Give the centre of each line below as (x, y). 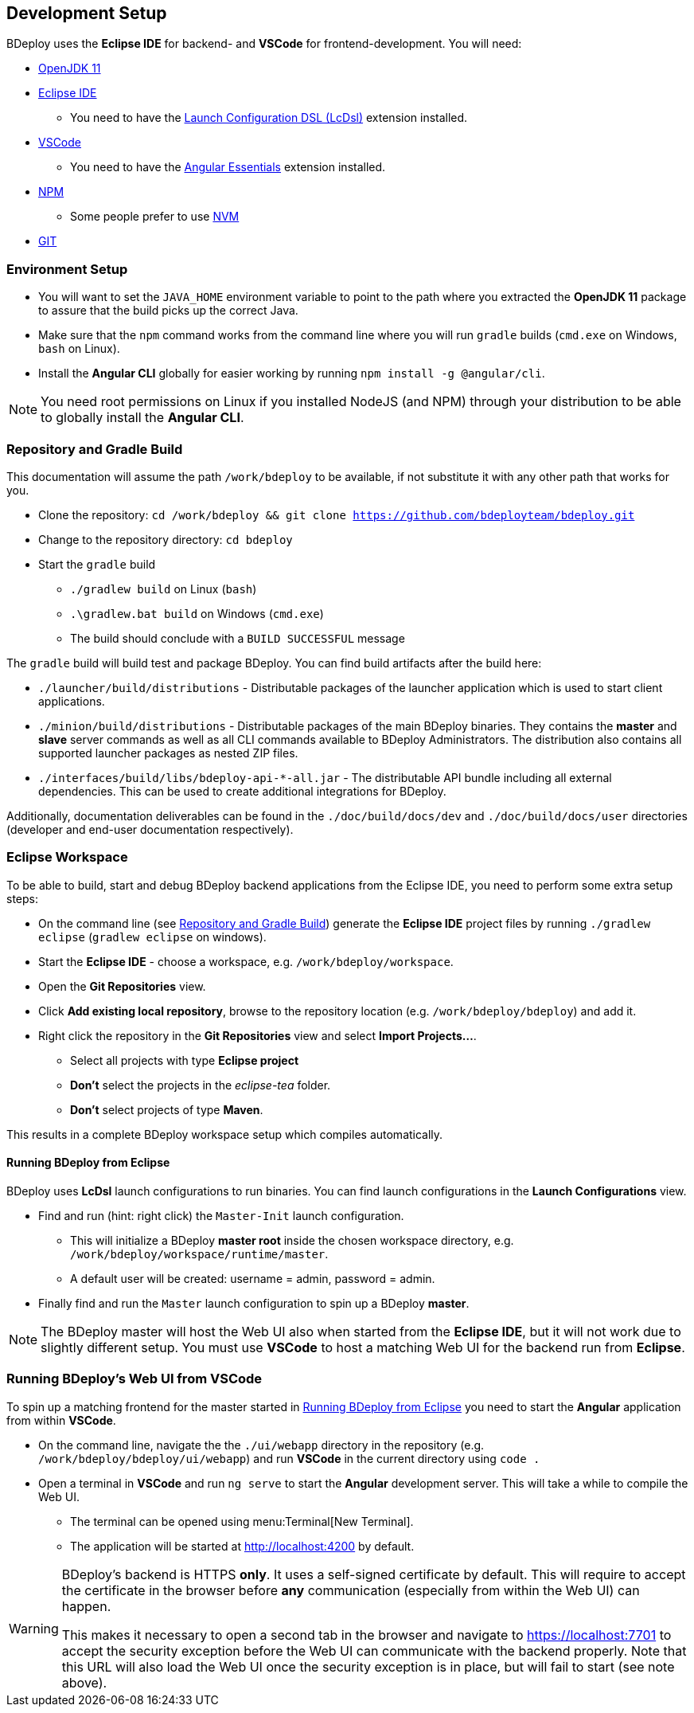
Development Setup (87, 13)
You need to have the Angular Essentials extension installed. (228, 167)
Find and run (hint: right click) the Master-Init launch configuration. (221, 1215)
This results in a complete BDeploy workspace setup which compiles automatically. (225, 1134)
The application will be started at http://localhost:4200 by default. (242, 1546)
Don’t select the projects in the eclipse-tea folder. (201, 1085)
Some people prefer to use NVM (155, 217)
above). (84, 1682)
